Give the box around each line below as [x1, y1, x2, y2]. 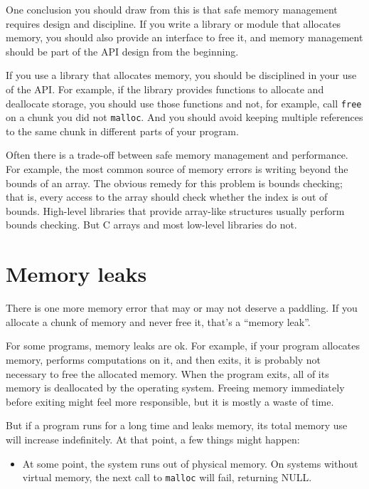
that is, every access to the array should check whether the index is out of [6, 189, 328, 204]
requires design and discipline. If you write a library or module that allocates [6, 16, 341, 31]
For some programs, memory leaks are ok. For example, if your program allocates [6, 338, 360, 353]
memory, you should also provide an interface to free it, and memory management [6, 30, 363, 45]
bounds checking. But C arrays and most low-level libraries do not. [6, 217, 297, 232]
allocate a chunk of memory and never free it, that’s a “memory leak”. [6, 314, 311, 329]
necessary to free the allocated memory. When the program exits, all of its [6, 366, 329, 381]
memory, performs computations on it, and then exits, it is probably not [6, 352, 321, 367]
